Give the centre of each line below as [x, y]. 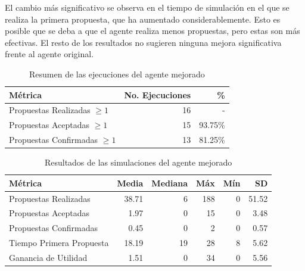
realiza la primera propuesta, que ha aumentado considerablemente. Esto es [143, 19]
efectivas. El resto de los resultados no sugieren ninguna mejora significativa [143, 42]
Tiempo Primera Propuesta [59, 243]
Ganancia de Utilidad [48, 257]
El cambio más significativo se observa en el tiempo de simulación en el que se [147, 7]
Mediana [170, 183]
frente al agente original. [49, 54]
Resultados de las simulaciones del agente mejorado [138, 162]
